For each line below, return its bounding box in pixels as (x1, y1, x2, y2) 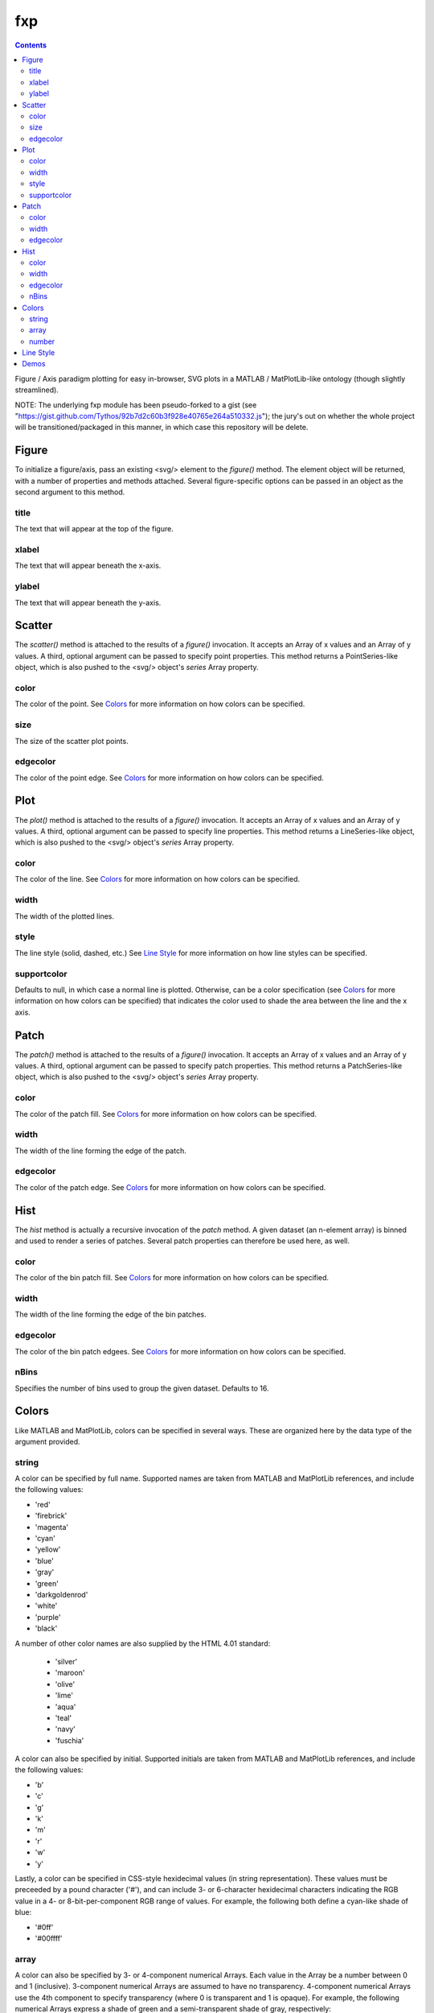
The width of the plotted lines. (14, 911, 114, 921)
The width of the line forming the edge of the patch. (14, 1146, 186, 1155)
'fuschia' (55, 1735, 84, 1745)
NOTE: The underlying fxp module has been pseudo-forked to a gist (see (14, 399, 257, 410)
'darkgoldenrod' (35, 1590, 88, 1599)
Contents (14, 40, 47, 50)
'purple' (35, 1612, 61, 1622)
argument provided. (14, 1436, 80, 1446)
